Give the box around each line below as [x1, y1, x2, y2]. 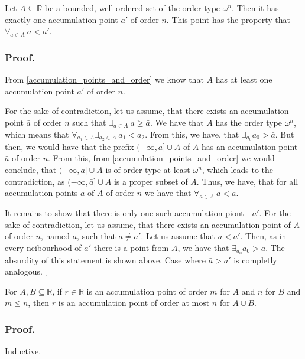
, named [41, 230, 70, 242]
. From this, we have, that [145, 128, 239, 140]
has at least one [215, 73, 272, 86]
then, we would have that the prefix [5, 140, 134, 152]
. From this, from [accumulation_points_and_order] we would [48, 152, 275, 164]
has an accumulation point [202, 140, 298, 152]
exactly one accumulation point [5, 13, 118, 25]
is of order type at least [105, 163, 190, 175]
